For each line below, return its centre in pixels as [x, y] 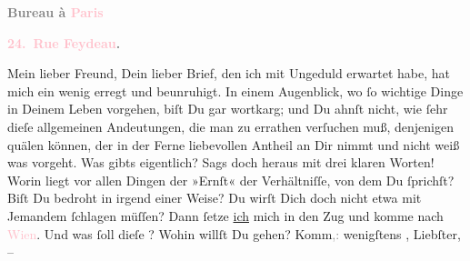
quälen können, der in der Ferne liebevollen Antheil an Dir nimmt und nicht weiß [234, 144]
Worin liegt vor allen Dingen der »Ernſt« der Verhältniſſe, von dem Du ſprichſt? [231, 180]
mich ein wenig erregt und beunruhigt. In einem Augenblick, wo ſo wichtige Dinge [235, 90]
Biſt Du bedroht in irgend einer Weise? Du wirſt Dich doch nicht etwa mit [215, 198]
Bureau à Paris [55, 12]
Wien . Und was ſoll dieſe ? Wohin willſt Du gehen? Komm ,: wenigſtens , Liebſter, [234, 233]
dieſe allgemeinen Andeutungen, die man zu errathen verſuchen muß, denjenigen [230, 126]
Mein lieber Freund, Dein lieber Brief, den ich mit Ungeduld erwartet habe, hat [229, 73]
